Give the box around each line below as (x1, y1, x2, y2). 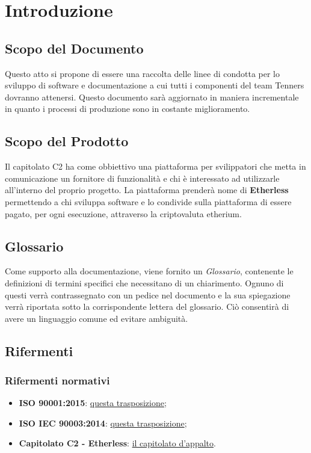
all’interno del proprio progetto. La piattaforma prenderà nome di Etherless (5, 183, 289, 196)
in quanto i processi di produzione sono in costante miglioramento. (5, 102, 250, 115)
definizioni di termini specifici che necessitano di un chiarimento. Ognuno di (5, 276, 284, 289)
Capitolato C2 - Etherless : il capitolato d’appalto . (19, 437, 216, 449)
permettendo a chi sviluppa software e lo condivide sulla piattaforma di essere (5, 195, 292, 208)
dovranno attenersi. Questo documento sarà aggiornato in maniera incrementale (5, 90, 299, 103)
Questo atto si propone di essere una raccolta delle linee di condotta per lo (5, 67, 280, 79)
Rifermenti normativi (5, 373, 110, 387)
